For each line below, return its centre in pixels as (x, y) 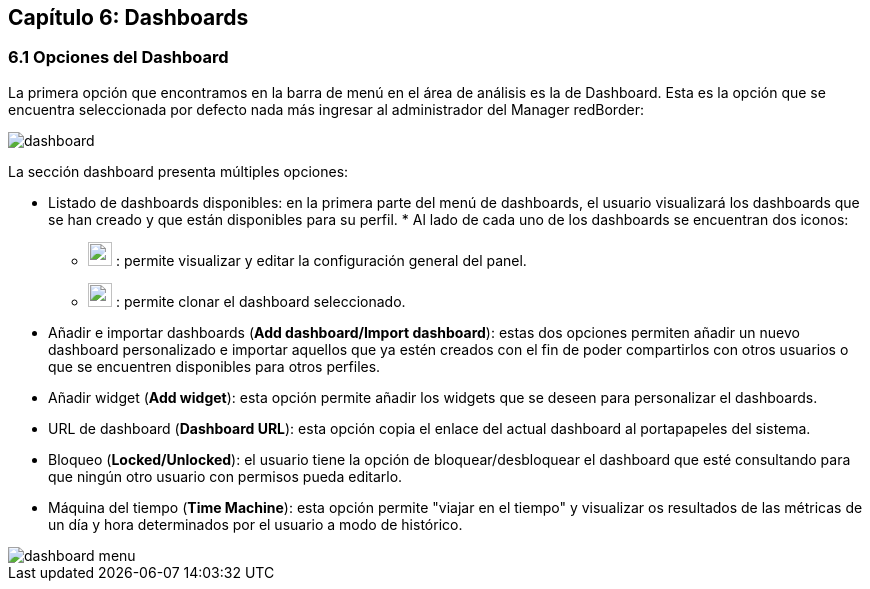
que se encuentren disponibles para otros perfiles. (214, 366)
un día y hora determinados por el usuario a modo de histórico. (255, 524)
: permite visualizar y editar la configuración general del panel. (321, 260)
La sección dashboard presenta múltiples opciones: (178, 171)
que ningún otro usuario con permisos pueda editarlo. (225, 476)
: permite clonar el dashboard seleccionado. (260, 301)
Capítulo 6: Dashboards (128, 17)
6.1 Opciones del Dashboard (118, 57)
